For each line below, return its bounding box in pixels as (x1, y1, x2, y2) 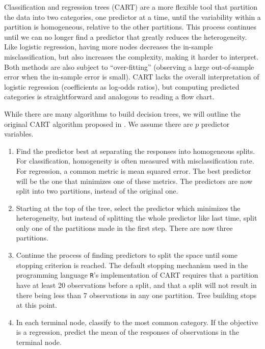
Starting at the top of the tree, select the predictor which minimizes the (16, 202, 241, 213)
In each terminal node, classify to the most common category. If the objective (16, 316, 258, 327)
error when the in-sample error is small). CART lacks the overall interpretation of (4, 71, 259, 82)
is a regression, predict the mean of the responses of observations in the (16, 327, 239, 337)
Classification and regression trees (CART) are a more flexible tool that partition (4, 2, 258, 12)
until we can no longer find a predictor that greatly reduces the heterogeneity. (4, 31, 247, 42)
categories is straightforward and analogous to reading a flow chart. (4, 91, 215, 102)
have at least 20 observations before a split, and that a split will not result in (16, 279, 257, 290)
